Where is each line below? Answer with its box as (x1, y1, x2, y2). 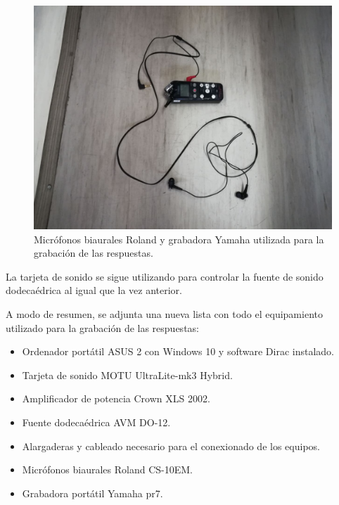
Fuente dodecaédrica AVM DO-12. (22, 414, 171, 429)
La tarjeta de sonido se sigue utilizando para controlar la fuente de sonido (6, 269, 324, 283)
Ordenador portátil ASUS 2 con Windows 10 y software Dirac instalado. (22, 344, 335, 359)
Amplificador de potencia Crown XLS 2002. (22, 391, 210, 406)
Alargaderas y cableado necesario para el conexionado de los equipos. (22, 438, 320, 453)
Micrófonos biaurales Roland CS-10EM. (22, 462, 193, 477)
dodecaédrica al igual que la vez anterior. (6, 283, 182, 298)
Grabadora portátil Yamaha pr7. (22, 485, 163, 500)
